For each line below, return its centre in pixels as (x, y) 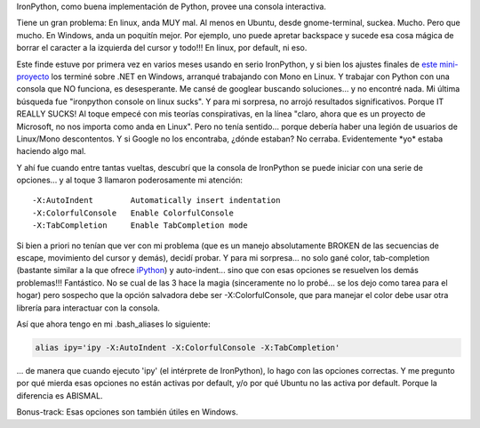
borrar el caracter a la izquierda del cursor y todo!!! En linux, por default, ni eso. (162, 48)
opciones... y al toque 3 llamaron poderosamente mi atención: (130, 180)
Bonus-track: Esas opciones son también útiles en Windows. (128, 412)
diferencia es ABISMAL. (60, 395)
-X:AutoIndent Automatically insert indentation (156, 201)
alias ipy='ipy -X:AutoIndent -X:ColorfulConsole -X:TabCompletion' (188, 347)
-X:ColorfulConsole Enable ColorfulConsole (133, 213)
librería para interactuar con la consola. (88, 308)
